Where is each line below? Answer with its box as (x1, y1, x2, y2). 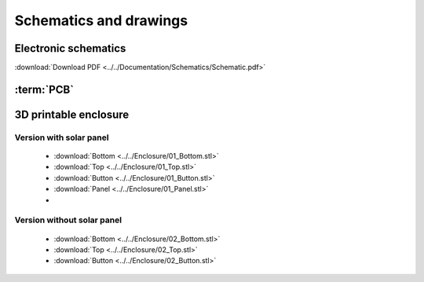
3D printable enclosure (14, 108, 130, 121)
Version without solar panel (14, 214, 122, 225)
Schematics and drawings (14, 12, 188, 29)
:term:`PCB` (14, 82, 75, 96)
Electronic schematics (14, 42, 126, 55)
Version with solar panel (14, 132, 109, 143)
